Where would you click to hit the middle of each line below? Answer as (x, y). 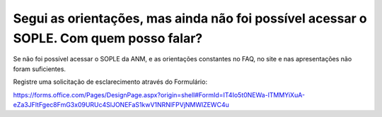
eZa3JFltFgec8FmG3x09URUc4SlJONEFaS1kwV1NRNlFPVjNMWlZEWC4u (121, 104)
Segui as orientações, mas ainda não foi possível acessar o (190, 18)
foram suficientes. (40, 69)
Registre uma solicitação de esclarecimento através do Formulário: (110, 82)
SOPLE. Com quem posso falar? (108, 38)
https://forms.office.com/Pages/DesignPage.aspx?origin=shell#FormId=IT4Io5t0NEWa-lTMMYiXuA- (159, 94)
